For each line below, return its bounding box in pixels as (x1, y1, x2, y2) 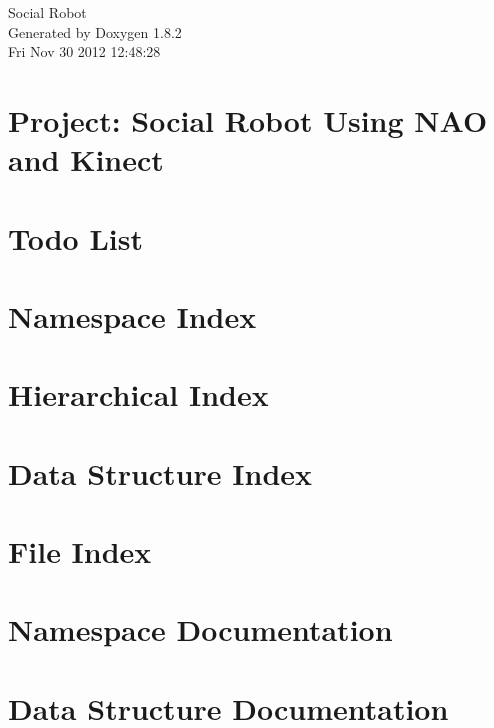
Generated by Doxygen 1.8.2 (8, 21, 182, 42)
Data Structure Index (8, 452, 313, 493)
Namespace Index (8, 295, 257, 336)
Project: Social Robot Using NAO (8, 99, 488, 140)
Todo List (8, 217, 143, 258)
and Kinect (8, 139, 164, 180)
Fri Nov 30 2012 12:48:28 (8, 41, 161, 62)
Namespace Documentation (8, 609, 393, 650)
